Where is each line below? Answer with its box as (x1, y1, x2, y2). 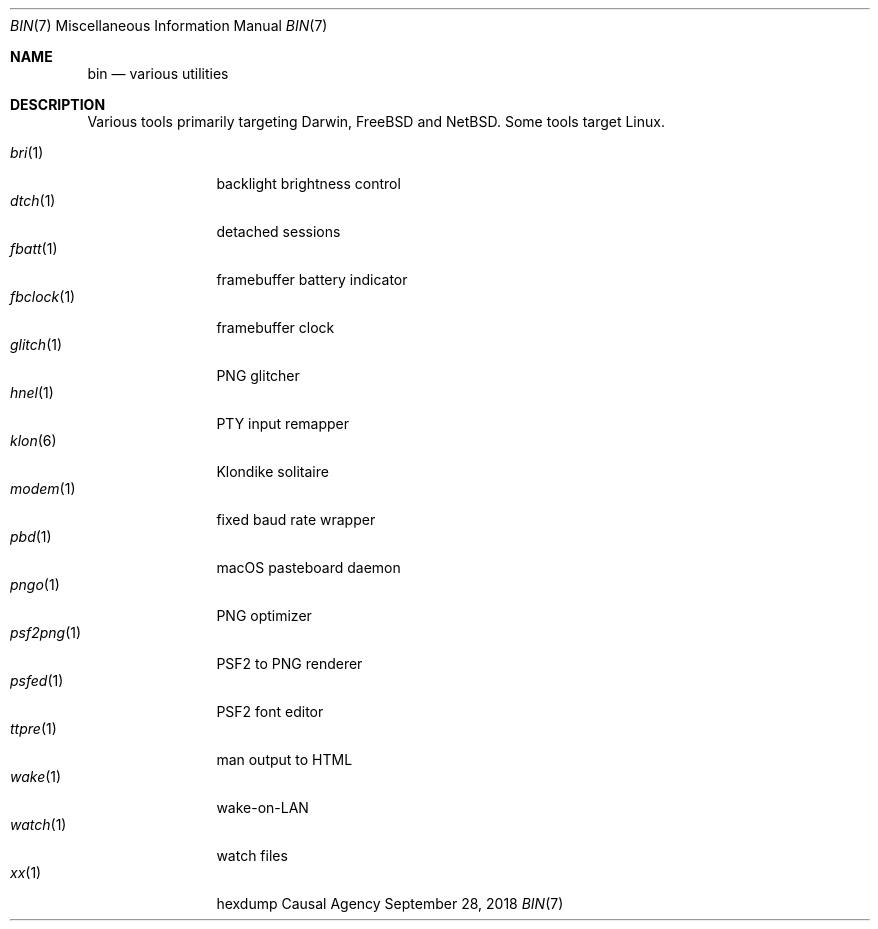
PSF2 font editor (216, 703, 324, 720)
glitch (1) (10, 336, 63, 353)
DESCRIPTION (10, 96, 106, 113)
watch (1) (10, 816, 67, 833)
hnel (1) (10, 384, 54, 401)
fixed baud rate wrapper (216, 511, 376, 528)
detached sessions (216, 223, 341, 240)
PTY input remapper (216, 415, 350, 432)
